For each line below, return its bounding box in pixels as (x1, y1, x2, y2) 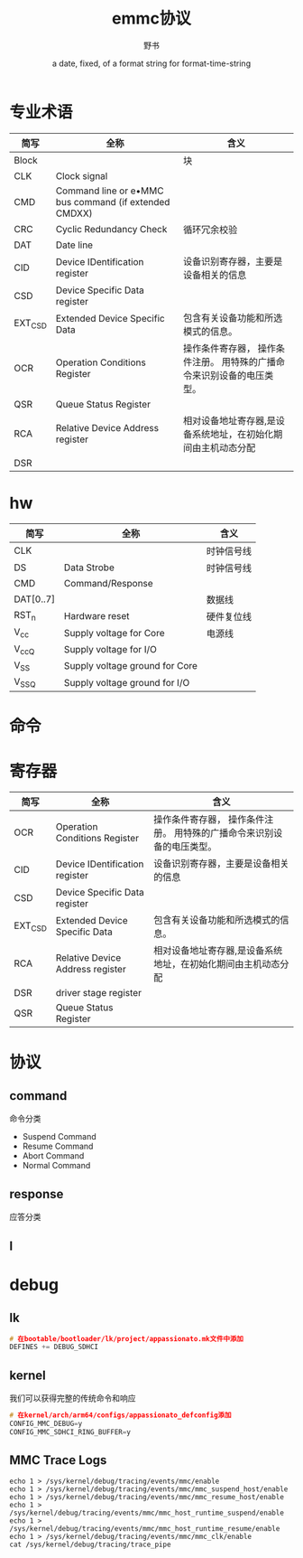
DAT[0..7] (14, 593, 56, 605)
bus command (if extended (55, 195, 170, 208)
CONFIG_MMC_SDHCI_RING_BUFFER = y (9, 1427, 131, 1437)
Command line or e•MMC (55, 184, 164, 197)
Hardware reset (63, 609, 130, 622)
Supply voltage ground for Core (63, 660, 198, 672)
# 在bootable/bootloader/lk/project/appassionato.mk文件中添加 (9, 1334, 243, 1343)
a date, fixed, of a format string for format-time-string (52, 58, 251, 69)
